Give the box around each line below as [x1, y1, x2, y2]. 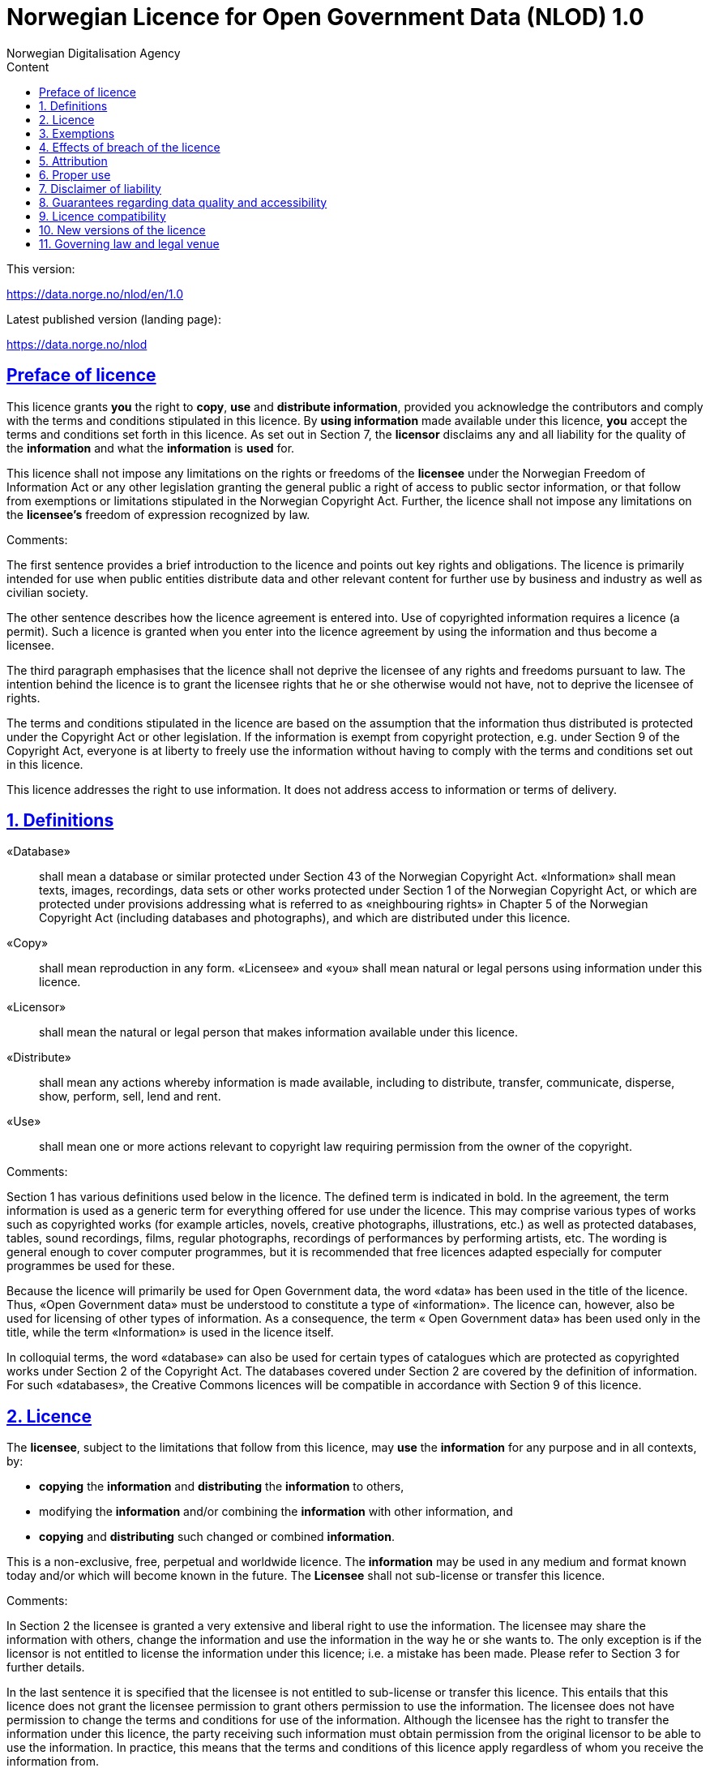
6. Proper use [39, 167, 111, 182]
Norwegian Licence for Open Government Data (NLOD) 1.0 [6, 3, 644, 31]
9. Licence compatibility [39, 208, 166, 223]
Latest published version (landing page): [6, 311, 221, 326]
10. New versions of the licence [39, 222, 206, 237]
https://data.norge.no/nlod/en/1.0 [6, 286, 184, 301]
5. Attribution [39, 153, 108, 168]
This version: [6, 261, 75, 276]
